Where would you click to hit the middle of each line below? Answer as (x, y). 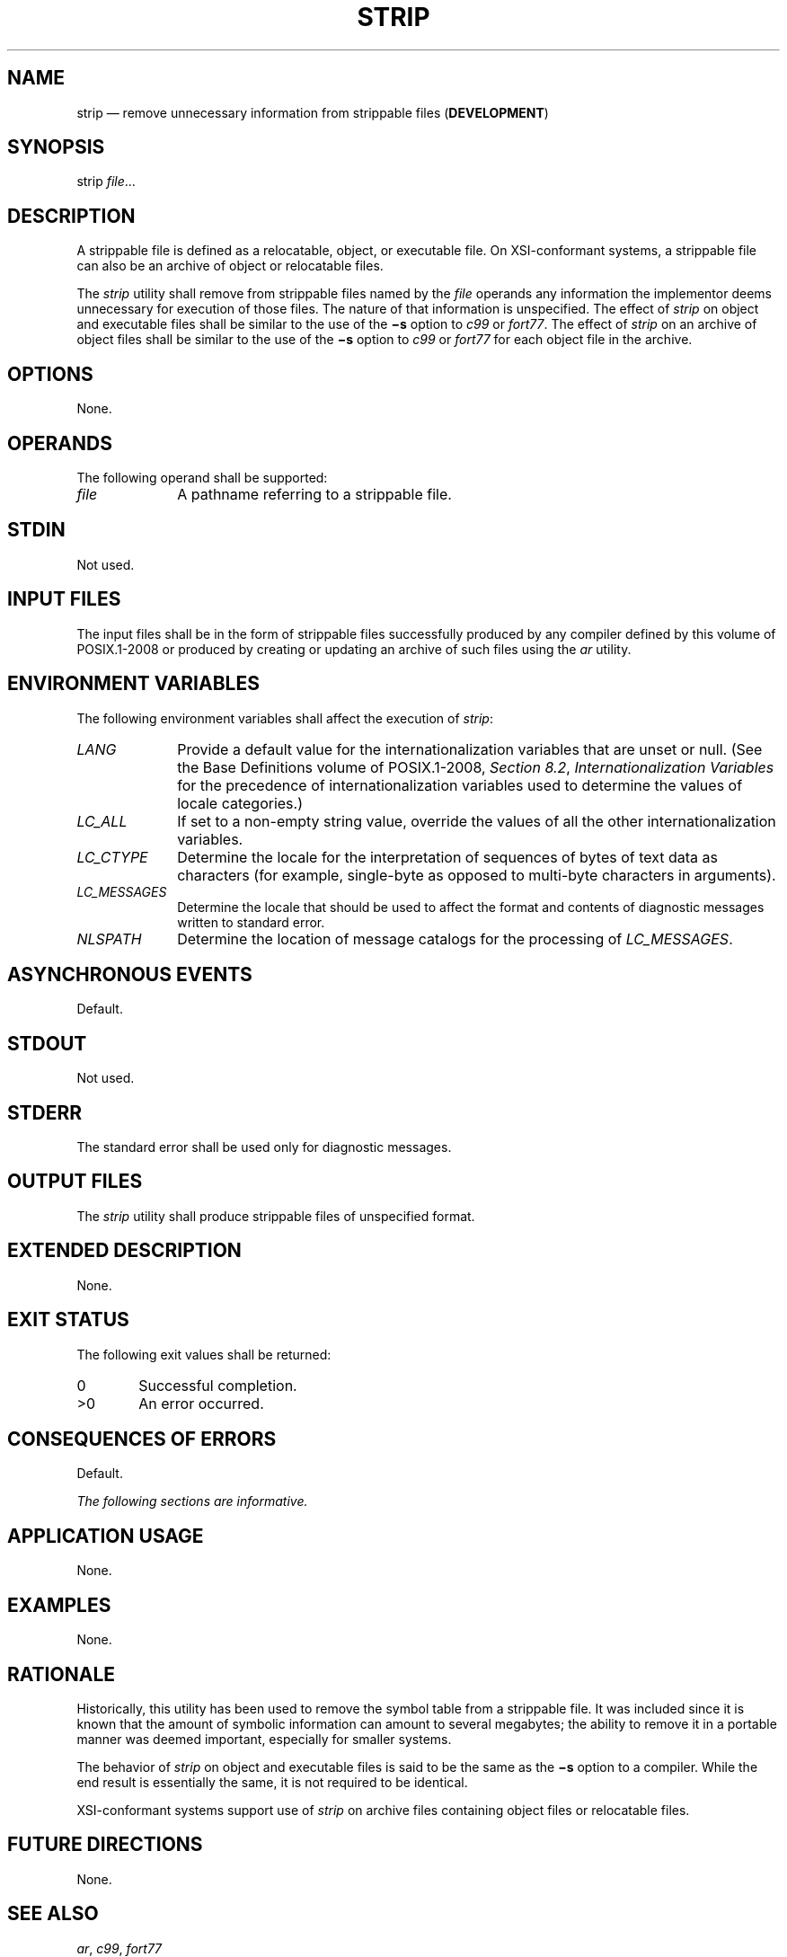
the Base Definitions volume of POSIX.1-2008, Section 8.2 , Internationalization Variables (476, 767)
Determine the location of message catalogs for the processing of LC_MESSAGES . (455, 939)
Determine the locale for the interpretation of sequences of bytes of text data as (447, 857)
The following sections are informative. (192, 1501)
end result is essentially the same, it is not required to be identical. (272, 1782)
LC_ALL (102, 821)
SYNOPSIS (56, 147)
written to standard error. (251, 922)
